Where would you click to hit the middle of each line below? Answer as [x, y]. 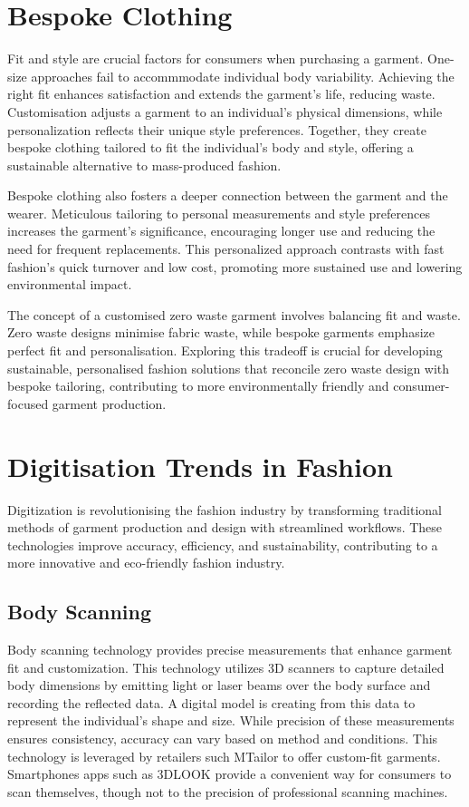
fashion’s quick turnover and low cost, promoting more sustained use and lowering [235, 266]
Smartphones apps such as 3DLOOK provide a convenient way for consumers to [230, 774]
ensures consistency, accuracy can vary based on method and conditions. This [223, 739]
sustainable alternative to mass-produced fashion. [144, 165]
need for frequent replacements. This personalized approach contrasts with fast [226, 249]
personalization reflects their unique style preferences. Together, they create [217, 129]
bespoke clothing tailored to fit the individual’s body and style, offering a [211, 147]
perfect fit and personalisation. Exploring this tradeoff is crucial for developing [225, 350]
